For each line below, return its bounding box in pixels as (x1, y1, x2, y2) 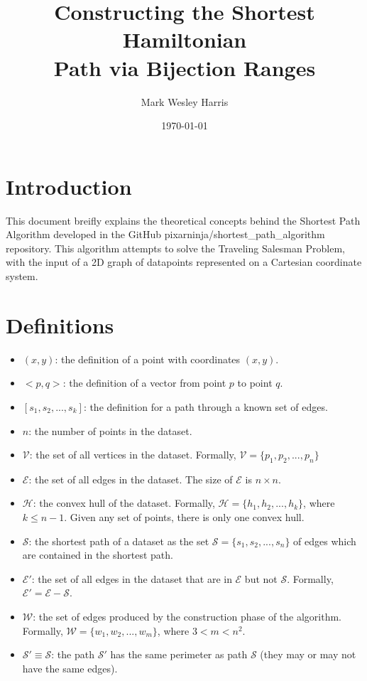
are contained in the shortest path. (22, 547, 173, 562)
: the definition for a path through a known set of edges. (83, 399, 328, 414)
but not (244, 571, 278, 586)
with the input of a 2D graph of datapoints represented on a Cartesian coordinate (6, 254, 362, 269)
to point (237, 375, 273, 390)
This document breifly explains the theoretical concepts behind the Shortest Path (6, 213, 361, 227)
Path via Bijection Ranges (53, 53, 316, 82)
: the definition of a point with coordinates (55, 351, 241, 366)
